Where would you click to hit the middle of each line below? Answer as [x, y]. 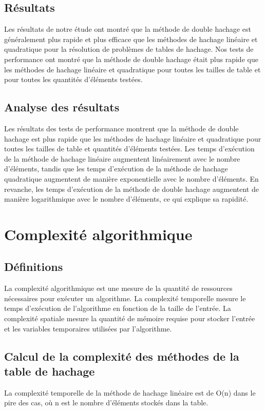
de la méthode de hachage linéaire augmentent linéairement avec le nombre [122, 158]
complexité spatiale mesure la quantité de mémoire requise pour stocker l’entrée [130, 318]
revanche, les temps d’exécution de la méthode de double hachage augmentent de [131, 189]
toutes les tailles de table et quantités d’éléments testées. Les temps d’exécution [129, 149]
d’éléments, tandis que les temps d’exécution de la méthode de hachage [116, 169]
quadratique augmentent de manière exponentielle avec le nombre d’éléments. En [131, 178]
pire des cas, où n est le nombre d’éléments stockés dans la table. [106, 403]
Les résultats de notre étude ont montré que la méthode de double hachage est [128, 29]
